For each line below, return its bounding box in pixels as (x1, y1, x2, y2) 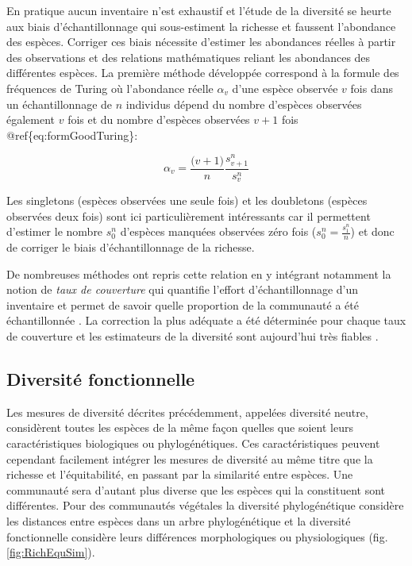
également (6, 111, 56, 128)
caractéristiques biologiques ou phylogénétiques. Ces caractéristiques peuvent (6, 435, 380, 452)
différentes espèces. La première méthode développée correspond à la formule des (6, 64, 399, 81)
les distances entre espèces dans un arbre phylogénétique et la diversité (6, 513, 351, 529)
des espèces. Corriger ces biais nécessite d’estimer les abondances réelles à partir (6, 33, 396, 50)
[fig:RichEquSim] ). (6, 544, 95, 560)
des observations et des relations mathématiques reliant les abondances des (6, 48, 371, 65)
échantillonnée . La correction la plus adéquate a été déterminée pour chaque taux (6, 312, 406, 329)
